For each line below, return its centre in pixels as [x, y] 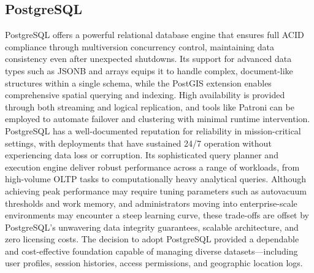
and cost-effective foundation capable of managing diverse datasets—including [151, 251]
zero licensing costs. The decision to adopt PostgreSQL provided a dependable [152, 239]
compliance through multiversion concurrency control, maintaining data [140, 46]
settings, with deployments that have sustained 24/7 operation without [138, 143]
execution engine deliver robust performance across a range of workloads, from [152, 167]
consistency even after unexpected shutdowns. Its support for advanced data [148, 59]
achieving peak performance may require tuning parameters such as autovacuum [156, 190]
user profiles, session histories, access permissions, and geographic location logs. [154, 263]
